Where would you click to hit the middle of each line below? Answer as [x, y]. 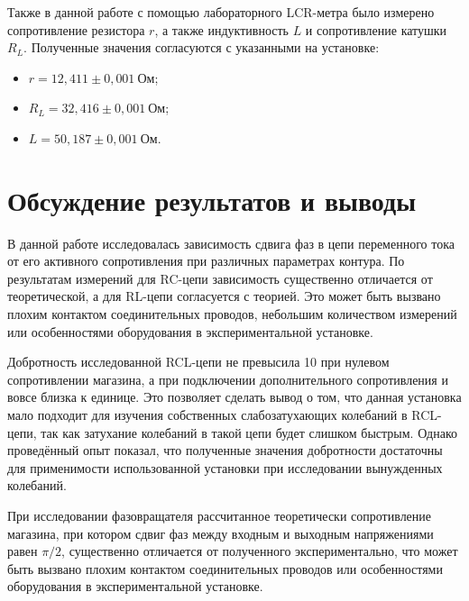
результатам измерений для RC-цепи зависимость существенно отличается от [220, 278]
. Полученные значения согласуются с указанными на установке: [202, 47]
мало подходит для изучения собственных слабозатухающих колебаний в [207, 415]
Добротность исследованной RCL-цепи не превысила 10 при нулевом [198, 362]
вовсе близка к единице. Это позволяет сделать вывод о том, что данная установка [234, 397]
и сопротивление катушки [376, 29]
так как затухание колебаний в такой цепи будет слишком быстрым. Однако [249, 432]
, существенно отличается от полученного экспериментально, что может [260, 551]
